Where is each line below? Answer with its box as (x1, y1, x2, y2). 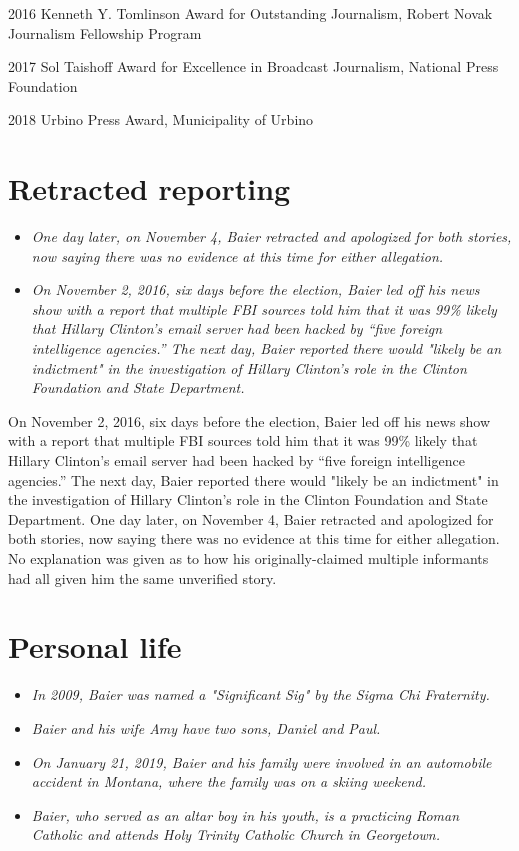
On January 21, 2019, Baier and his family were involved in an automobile (31, 751, 492, 772)
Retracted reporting (8, 168, 291, 209)
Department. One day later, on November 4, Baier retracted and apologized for (8, 508, 494, 529)
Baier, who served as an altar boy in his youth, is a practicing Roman (31, 804, 460, 825)
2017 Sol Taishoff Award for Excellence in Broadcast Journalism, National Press (8, 56, 499, 77)
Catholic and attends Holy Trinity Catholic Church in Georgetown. (31, 824, 441, 845)
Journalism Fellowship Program (8, 22, 202, 43)
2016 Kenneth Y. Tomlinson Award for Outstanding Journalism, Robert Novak (8, 3, 493, 23)
